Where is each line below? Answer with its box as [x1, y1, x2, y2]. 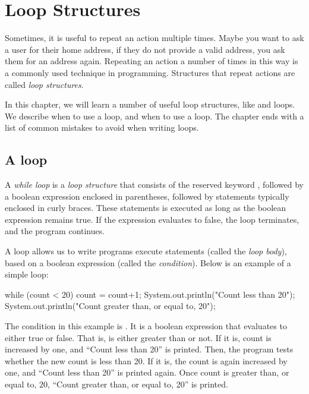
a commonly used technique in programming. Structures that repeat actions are [5, 66, 295, 78]
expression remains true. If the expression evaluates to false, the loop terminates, [5, 213, 299, 225]
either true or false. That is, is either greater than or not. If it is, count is [5, 331, 272, 343]
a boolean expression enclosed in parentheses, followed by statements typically [5, 190, 289, 202]
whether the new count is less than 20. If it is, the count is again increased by [5, 354, 288, 367]
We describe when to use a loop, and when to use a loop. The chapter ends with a [5, 109, 304, 122]
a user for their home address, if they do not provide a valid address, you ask [5, 43, 285, 55]
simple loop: [5, 268, 49, 280]
